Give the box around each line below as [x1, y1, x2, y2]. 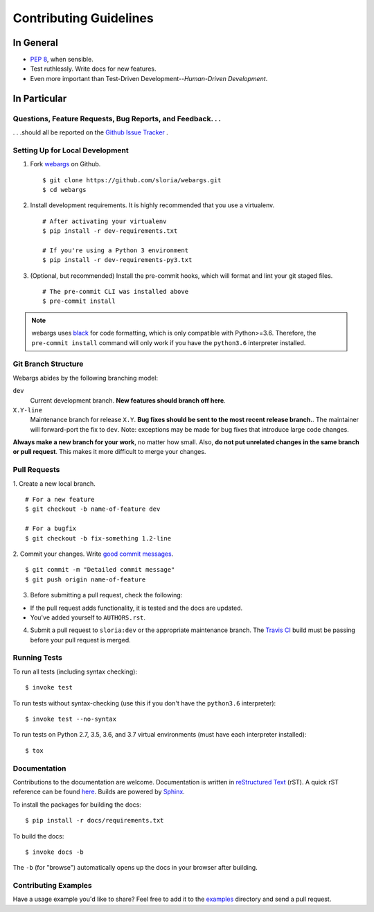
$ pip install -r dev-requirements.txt [42, 227, 178, 235]
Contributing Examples [12, 881, 93, 891]
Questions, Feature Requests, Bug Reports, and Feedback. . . [12, 114, 222, 123]
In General [12, 37, 58, 49]
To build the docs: [12, 832, 64, 840]
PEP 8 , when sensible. [30, 55, 93, 64]
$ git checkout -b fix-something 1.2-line [25, 534, 172, 542]
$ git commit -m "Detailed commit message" [25, 565, 175, 574]
